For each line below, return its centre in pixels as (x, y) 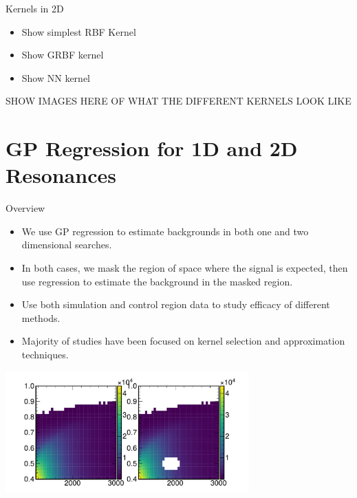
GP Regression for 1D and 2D (152, 148)
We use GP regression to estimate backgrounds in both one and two (165, 231)
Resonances (61, 175)
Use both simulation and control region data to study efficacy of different (176, 304)
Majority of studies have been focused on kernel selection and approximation (183, 341)
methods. (41, 317)
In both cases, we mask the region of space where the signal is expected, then (185, 268)
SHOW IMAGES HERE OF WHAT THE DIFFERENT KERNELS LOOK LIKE (178, 101)
